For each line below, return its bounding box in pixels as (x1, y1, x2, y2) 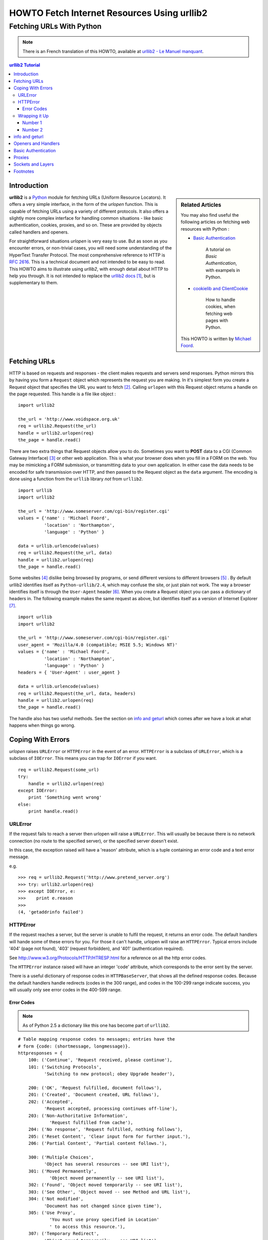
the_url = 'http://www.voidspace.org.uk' (18, 417, 120, 422)
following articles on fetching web (181, 219, 250, 225)
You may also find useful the (181, 212, 239, 218)
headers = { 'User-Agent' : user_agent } (18, 670, 120, 676)
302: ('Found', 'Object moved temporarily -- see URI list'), (28, 1182, 183, 1188)
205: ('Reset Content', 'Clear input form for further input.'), (28, 1133, 191, 1139)
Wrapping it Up (18, 113, 49, 119)
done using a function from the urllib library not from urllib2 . (9, 476, 143, 482)
